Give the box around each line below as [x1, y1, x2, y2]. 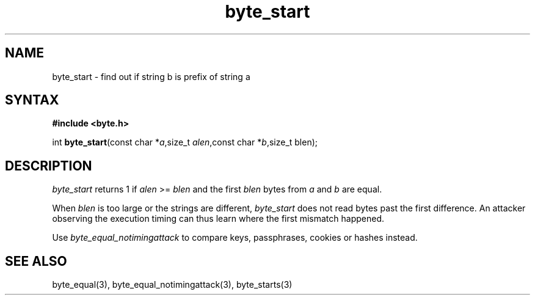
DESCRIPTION [5, 158, 92, 174]
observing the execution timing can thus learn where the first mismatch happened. [52, 213, 384, 224]
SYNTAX [5, 92, 59, 108]
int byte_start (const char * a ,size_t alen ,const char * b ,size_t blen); [52, 137, 318, 148]
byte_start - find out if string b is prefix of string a [52, 71, 250, 82]
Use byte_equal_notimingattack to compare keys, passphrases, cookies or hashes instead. [52, 232, 418, 243]
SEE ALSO [5, 253, 67, 269]
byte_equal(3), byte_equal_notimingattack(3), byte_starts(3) [52, 279, 293, 290]
